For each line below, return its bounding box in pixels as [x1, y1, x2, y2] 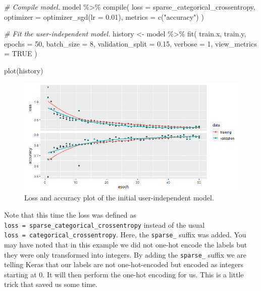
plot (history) [4, 65, 43, 75]
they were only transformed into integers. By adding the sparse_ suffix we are [4, 249, 247, 260]
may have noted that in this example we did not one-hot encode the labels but [4, 239, 247, 250]
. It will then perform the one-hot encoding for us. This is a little [42, 269, 244, 279]
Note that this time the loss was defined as [4, 210, 136, 220]
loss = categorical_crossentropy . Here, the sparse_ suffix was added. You [4, 229, 246, 240]
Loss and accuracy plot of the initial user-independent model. [24, 192, 214, 203]
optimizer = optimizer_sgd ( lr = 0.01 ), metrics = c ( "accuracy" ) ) [4, 11, 204, 22]
